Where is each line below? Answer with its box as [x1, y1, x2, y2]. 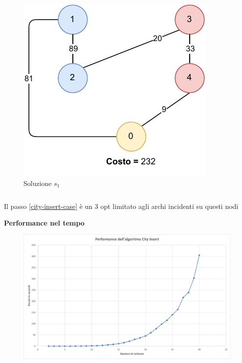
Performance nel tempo [4, 217, 85, 227]
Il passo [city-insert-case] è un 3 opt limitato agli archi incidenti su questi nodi [4, 201, 239, 211]
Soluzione [23, 178, 52, 188]
